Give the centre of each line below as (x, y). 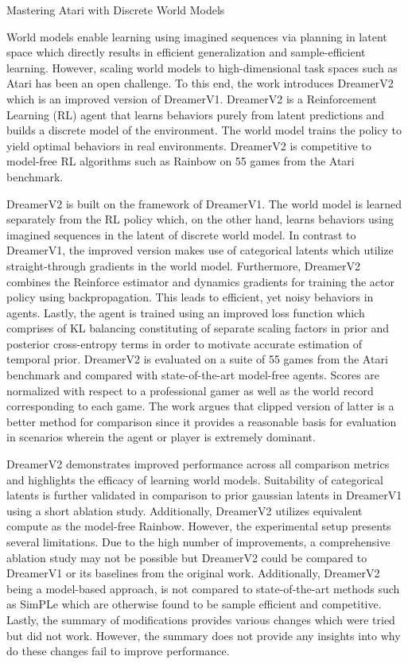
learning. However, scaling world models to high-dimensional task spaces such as (202, 67)
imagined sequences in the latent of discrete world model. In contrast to (181, 234)
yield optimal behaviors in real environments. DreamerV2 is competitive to (189, 145)
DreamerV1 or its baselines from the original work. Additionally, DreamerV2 (193, 573)
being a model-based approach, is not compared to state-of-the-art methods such (203, 588)
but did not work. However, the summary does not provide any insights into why (204, 635)
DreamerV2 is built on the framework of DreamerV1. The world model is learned (204, 203)
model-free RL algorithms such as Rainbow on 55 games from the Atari (181, 161)
